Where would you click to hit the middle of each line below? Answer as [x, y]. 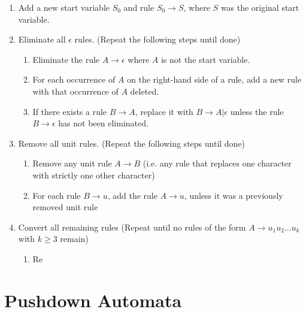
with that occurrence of [75, 91]
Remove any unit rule [72, 163]
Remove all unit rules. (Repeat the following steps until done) [132, 143]
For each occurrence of [74, 79]
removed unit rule [65, 207]
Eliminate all [42, 39]
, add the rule [132, 195]
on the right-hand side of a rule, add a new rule [214, 79]
